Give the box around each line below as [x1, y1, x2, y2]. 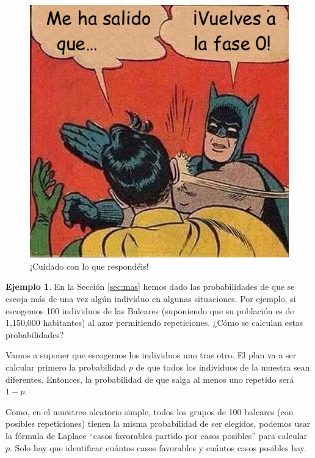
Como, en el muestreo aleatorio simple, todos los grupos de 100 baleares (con [5, 405, 294, 418]
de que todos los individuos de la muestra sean [136, 361, 310, 373]
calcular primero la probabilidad [5, 361, 126, 373]
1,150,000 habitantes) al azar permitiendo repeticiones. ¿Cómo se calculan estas [5, 316, 303, 329]
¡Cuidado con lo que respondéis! [30, 259, 149, 272]
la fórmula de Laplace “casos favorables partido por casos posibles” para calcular [5, 429, 308, 441]
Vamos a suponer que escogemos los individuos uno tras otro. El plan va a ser [5, 349, 297, 361]
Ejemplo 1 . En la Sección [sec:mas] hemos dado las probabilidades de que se [5, 280, 295, 293]
